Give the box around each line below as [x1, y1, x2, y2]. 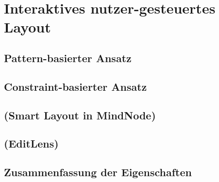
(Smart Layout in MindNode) [4, 107, 156, 122]
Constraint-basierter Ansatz [4, 79, 147, 94]
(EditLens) [4, 136, 59, 151]
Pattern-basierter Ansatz [4, 50, 132, 65]
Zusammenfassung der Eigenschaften [4, 165, 192, 180]
